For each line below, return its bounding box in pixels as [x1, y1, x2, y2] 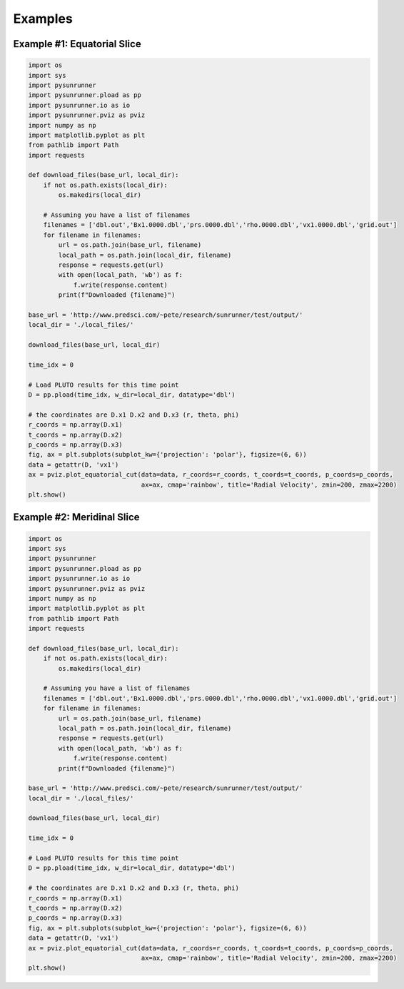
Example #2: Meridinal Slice [13, 511, 140, 524]
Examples [13, 11, 73, 26]
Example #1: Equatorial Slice [13, 38, 142, 50]
